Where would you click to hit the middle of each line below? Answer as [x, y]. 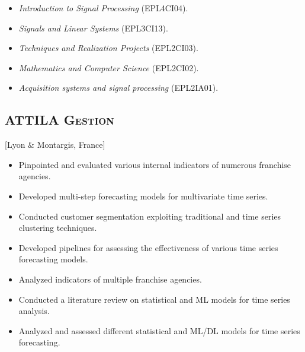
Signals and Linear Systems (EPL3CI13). [93, 28]
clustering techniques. [58, 228]
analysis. [34, 311]
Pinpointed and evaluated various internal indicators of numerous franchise [155, 164]
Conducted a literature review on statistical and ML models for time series [154, 299]
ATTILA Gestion [60, 120]
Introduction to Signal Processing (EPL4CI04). [103, 8]
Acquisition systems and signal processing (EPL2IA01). [118, 88]
